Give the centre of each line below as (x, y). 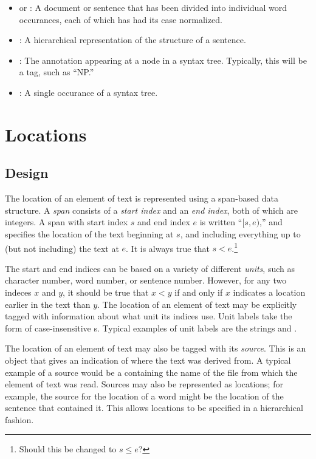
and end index (164, 222)
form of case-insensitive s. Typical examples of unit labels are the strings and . (151, 328)
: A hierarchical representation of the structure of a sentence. (132, 40)
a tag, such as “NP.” (57, 72)
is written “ (221, 222)
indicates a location (269, 292)
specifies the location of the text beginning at (89, 233)
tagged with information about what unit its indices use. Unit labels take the (149, 316)
